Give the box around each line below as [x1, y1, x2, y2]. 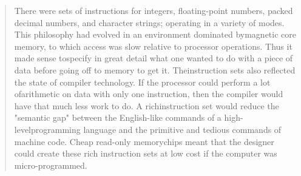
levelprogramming [14, 123, 81, 135]
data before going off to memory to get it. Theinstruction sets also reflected [14, 63, 296, 76]
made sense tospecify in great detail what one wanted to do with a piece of [14, 52, 293, 64]
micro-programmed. [14, 158, 87, 171]
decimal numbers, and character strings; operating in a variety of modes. [14, 16, 285, 29]
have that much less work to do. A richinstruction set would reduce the [14, 99, 279, 112]
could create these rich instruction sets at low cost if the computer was [14, 147, 277, 160]
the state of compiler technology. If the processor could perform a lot [14, 75, 271, 88]
